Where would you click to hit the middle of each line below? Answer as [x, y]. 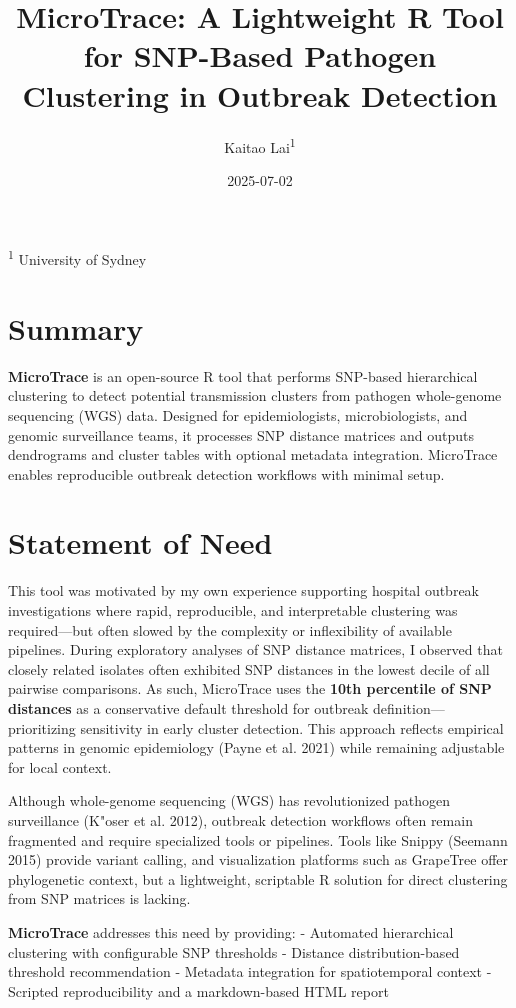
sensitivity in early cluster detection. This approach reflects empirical [292, 727]
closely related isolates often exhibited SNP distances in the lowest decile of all [249, 668]
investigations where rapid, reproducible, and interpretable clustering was [233, 610]
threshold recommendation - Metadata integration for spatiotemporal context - [250, 971]
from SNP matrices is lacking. [99, 898]
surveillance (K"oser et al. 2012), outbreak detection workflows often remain [240, 819]
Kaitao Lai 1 [260, 145]
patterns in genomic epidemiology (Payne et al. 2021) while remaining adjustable [256, 747]
